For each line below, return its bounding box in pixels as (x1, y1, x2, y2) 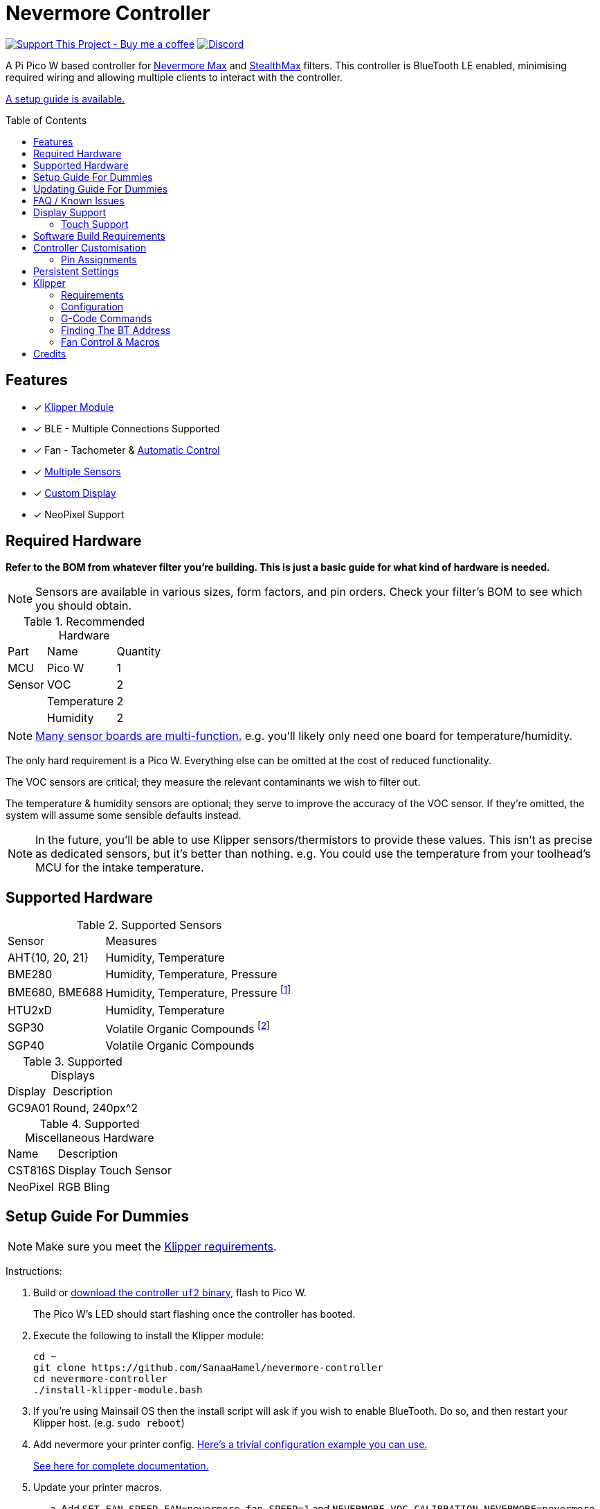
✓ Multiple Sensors (33, 465, 121, 477)
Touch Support (61, 218, 129, 230)
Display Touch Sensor (57, 1163, 172, 1177)
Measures (105, 934, 157, 948)
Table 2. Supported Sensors (76, 918, 222, 933)
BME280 (8, 967, 53, 982)
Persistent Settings (33, 265, 119, 277)
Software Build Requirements (33, 229, 165, 242)
